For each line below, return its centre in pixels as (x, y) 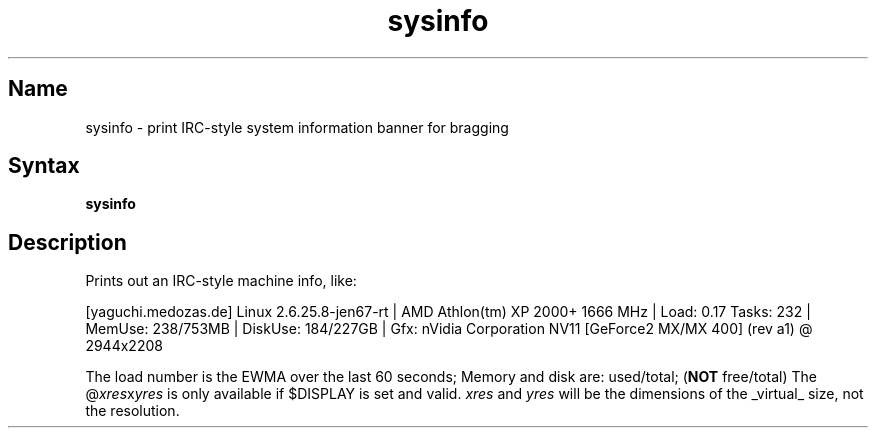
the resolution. (132, 411)
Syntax (44, 166)
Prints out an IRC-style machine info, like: (221, 281)
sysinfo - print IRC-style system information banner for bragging (297, 127)
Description (67, 242)
